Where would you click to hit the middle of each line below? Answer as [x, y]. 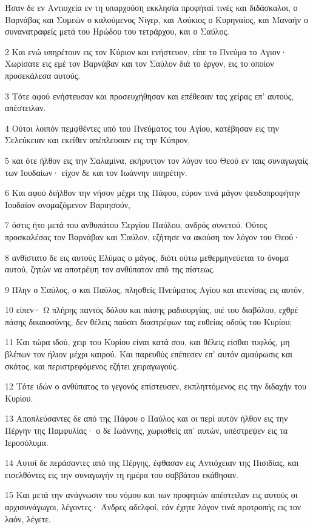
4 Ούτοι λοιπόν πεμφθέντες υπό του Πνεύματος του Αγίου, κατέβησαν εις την [142, 128]
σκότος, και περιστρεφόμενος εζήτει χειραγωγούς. [92, 366]
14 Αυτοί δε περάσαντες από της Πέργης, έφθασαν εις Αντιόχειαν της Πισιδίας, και [152, 463]
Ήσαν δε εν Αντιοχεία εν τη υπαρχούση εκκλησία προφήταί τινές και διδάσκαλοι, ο [151, 7]
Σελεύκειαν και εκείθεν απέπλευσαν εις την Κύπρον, [98, 140]
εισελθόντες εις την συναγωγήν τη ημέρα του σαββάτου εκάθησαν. [122, 474]
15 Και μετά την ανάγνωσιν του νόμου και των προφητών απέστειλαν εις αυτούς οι [151, 495]
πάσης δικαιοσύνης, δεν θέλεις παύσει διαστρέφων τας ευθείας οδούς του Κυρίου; [149, 321]
